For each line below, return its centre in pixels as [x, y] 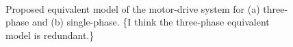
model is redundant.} [50, 35]
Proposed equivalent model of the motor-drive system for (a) [133, 8]
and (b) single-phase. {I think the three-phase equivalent [151, 22]
